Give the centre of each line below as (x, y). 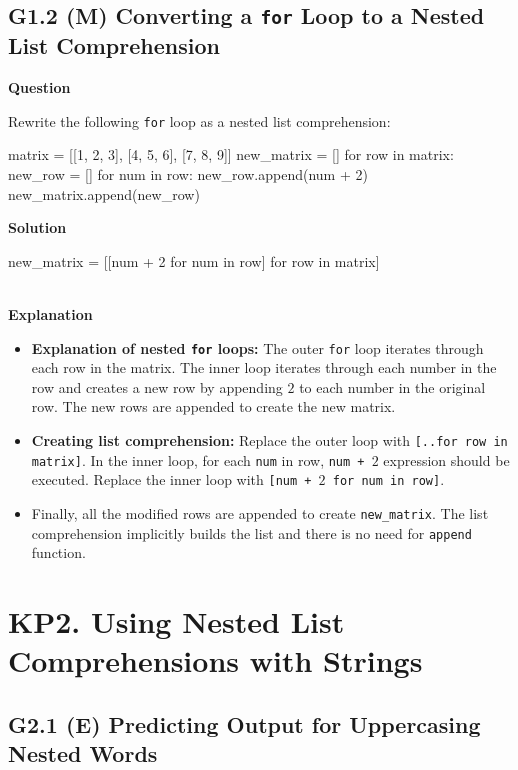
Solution (37, 227)
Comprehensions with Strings (215, 660)
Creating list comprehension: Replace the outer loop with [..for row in (269, 440)
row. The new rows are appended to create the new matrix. (213, 406)
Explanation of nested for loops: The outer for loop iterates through (257, 347)
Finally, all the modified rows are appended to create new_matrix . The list (260, 512)
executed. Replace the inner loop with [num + (171, 479)
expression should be (446, 459)
